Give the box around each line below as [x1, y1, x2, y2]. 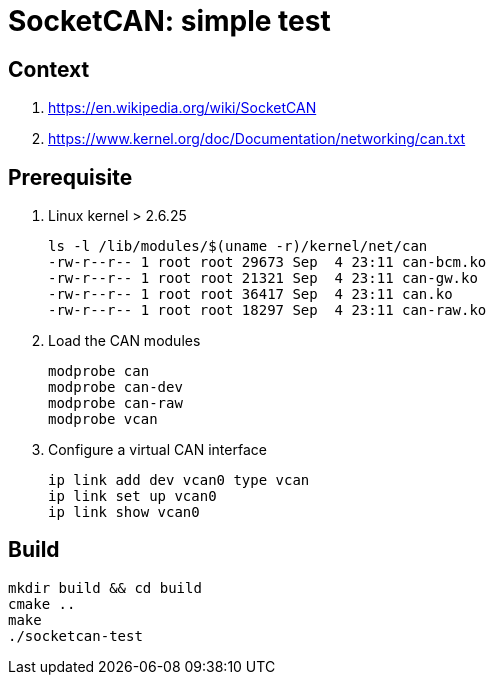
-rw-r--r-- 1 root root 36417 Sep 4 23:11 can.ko [48, 286, 453, 303]
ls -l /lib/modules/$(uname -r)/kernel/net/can [48, 238, 428, 255]
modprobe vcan [48, 411, 158, 428]
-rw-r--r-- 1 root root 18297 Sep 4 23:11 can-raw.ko [48, 302, 487, 319]
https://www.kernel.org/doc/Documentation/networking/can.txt [48, 130, 466, 148]
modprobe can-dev [48, 379, 183, 396]
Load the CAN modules [48, 332, 201, 350]
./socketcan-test [8, 627, 143, 644]
